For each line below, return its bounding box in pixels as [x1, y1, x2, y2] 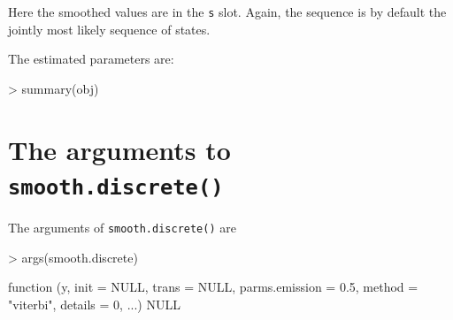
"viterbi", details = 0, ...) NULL [8, 294, 180, 313]
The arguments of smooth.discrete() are [8, 217, 236, 236]
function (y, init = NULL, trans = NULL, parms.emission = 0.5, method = [8, 278, 418, 296]
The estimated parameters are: [8, 50, 174, 68]
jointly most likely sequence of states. [8, 19, 211, 38]
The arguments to [8, 131, 231, 167]
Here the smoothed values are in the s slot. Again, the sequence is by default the [8, 3, 447, 20]
